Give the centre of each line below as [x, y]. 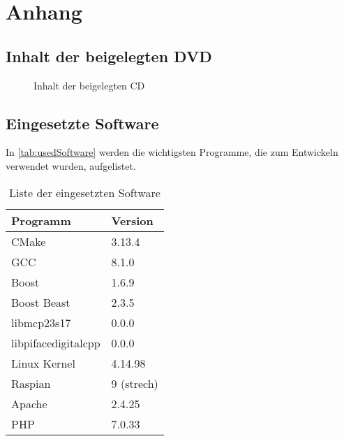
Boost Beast [41, 302]
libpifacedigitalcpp [56, 342]
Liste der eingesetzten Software [84, 192]
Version [132, 220]
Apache [29, 403]
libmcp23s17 [41, 322]
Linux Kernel [43, 363]
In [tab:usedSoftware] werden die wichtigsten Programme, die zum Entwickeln [172, 152]
